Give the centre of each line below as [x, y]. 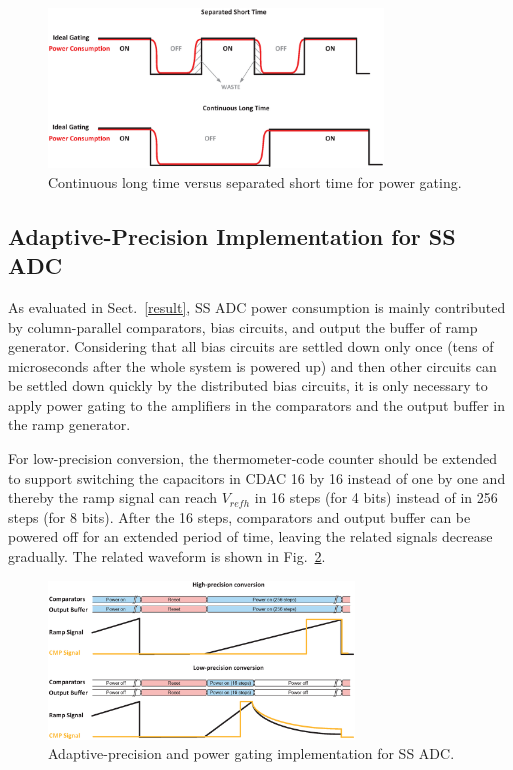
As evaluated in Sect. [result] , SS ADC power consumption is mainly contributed [257, 306]
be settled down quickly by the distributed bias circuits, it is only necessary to [248, 385]
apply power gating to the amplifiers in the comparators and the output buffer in [256, 404]
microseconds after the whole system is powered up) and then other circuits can [252, 365]
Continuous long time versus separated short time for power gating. [255, 181]
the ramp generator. [69, 424]
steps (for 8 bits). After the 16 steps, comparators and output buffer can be [239, 516]
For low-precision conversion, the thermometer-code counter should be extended [253, 458]
